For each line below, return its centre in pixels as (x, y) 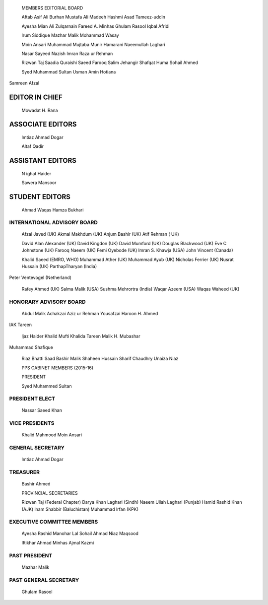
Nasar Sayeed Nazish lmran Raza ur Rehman (67, 53)
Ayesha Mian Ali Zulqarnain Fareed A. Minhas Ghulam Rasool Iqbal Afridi (96, 26)
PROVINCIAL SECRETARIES (50, 493)
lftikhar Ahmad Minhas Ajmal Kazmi (58, 542)
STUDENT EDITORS (40, 197)
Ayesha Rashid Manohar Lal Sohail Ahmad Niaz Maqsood (80, 534)
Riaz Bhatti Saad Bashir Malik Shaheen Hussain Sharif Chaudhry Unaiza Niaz (100, 359)
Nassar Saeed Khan (42, 410)
